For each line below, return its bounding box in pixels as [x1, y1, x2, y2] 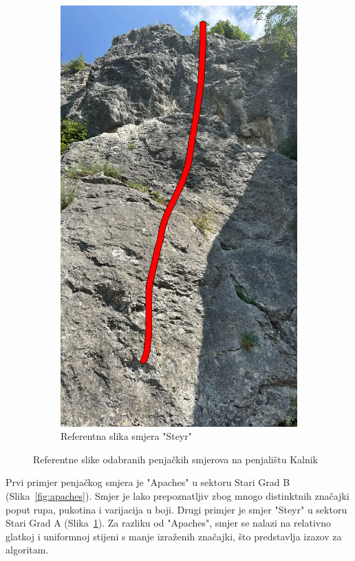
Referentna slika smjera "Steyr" [61, 429, 192, 443]
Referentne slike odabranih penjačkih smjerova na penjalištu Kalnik [33, 452, 318, 466]
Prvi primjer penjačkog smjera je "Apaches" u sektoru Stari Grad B [6, 475, 290, 489]
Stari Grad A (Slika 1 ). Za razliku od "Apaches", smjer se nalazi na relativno [6, 516, 332, 530]
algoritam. [6, 542, 49, 557]
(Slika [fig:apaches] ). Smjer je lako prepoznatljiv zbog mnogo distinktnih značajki [6, 488, 349, 502]
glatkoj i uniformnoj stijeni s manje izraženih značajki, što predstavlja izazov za [6, 529, 342, 543]
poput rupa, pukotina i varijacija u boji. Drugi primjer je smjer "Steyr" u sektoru [6, 502, 347, 516]
